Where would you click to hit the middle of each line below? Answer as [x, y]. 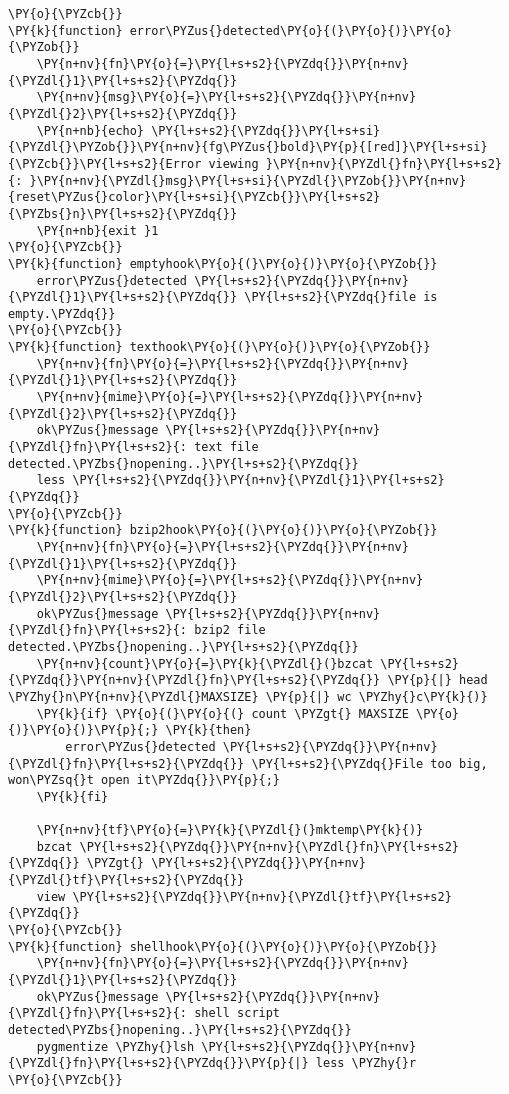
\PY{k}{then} [208, 730]
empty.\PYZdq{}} [62, 313]
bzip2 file [230, 630]
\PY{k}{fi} [72, 796]
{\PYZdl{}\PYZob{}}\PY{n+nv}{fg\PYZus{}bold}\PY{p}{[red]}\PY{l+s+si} [248, 147]
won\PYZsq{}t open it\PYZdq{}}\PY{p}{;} [144, 780]
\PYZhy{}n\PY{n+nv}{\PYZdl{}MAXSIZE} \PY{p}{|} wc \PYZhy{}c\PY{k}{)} [248, 696]
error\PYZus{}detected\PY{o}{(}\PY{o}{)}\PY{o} [290, 30]
